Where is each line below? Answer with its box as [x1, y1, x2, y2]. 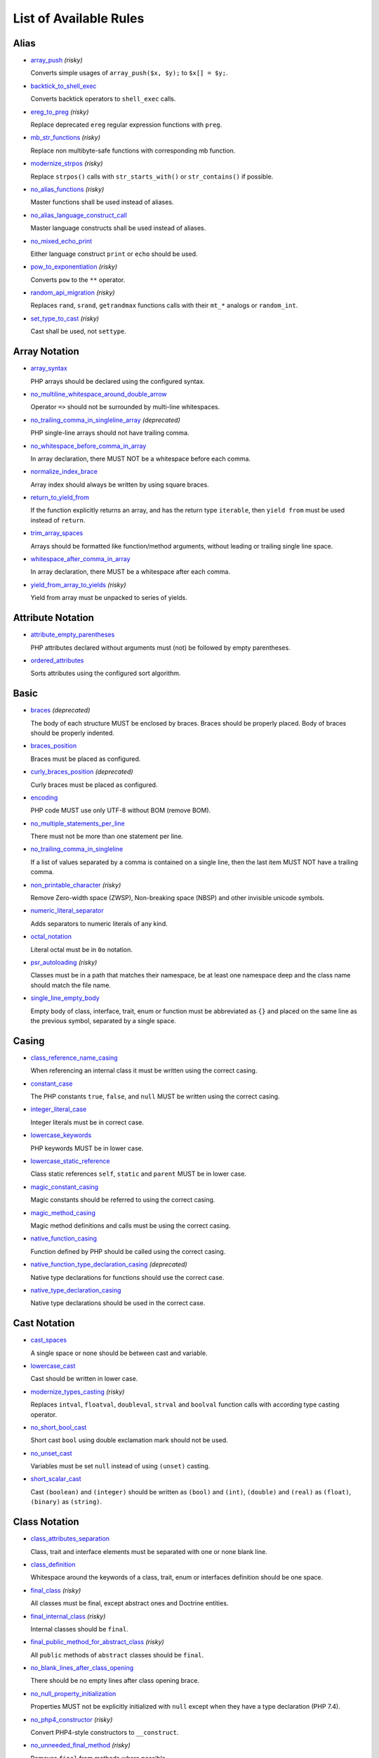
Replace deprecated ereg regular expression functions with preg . [30, 120, 222, 129]
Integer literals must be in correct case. [30, 1118, 144, 1127]
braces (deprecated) [30, 706, 91, 714]
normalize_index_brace [30, 468, 98, 476]
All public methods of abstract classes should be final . [30, 1650, 204, 1659]
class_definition [30, 1560, 77, 1568]
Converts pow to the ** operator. [30, 275, 126, 284]
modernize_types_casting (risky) [30, 1387, 125, 1396]
